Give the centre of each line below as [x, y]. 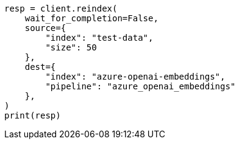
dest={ [40, 67]
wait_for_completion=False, [91, 18]
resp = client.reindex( [61, 9]
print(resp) [33, 115]
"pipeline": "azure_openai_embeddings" [141, 86]
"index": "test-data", [99, 38]
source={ [45, 28]
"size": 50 [71, 47]
